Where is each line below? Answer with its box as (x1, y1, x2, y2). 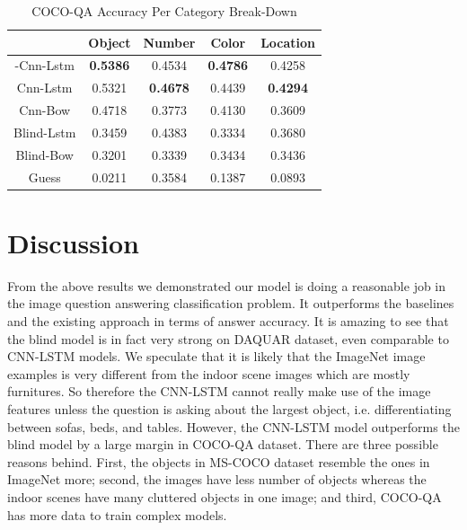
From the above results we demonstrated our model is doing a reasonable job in (7, 276, 446, 295)
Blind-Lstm (13, 122, 76, 141)
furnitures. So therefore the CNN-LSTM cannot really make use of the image (7, 382, 431, 401)
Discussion (7, 224, 139, 261)
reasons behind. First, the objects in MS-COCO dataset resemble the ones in (7, 452, 430, 471)
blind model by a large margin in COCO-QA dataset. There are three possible (7, 435, 438, 454)
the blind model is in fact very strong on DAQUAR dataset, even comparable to (7, 329, 449, 348)
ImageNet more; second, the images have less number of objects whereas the (7, 470, 427, 489)
